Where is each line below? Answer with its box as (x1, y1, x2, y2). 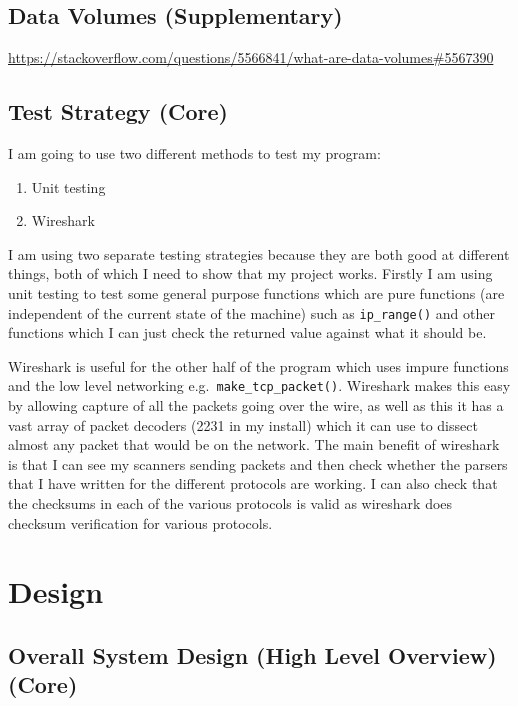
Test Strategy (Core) (8, 96, 228, 127)
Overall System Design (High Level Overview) (8, 639, 497, 670)
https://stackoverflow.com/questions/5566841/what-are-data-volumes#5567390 (8, 47, 494, 68)
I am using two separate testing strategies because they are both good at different (8, 243, 510, 264)
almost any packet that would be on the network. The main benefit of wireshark (8, 434, 500, 455)
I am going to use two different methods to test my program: (8, 143, 381, 163)
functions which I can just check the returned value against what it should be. (8, 322, 487, 343)
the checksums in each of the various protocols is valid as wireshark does (8, 493, 453, 514)
